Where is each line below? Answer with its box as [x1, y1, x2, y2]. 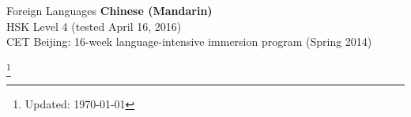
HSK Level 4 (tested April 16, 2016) [6, 17, 182, 34]
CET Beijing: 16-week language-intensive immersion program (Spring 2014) [6, 33, 372, 50]
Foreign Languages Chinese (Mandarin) [6, 2, 213, 18]
